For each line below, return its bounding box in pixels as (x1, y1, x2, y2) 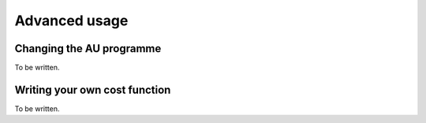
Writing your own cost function (14, 83, 171, 96)
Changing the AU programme (14, 42, 162, 55)
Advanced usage (14, 12, 129, 29)
